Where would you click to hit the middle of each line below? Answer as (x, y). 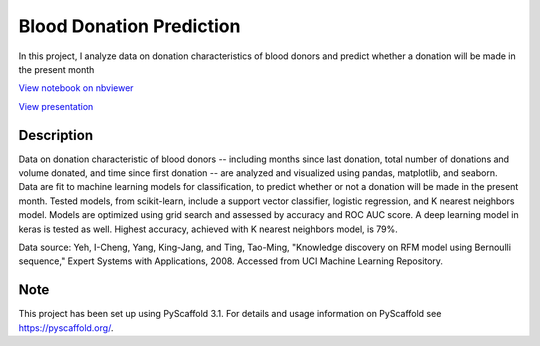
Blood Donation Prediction (129, 26)
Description (56, 135)
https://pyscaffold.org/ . (66, 327)
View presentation (56, 106)
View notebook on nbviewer (76, 88)
